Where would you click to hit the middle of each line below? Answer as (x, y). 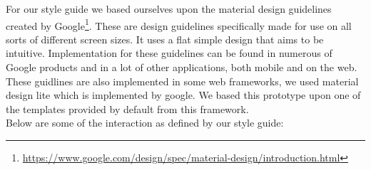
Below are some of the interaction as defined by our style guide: (145, 123)
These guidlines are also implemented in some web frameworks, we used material (182, 81)
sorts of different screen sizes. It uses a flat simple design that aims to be (165, 39)
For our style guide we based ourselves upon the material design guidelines (169, 9)
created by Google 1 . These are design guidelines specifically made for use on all (179, 24)
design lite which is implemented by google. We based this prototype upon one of (183, 95)
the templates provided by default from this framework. (127, 108)
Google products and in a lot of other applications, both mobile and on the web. (182, 67)
